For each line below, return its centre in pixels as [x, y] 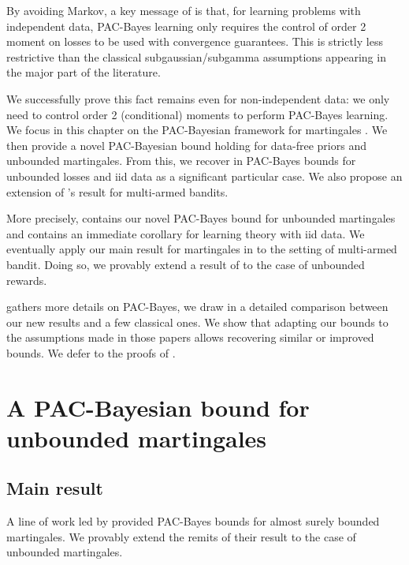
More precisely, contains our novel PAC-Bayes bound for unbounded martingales [201, 218]
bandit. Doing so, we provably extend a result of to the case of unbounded [186, 264]
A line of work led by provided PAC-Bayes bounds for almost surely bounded [193, 521]
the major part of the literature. [84, 72]
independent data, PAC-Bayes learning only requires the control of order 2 [186, 26]
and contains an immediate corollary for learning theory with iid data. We [186, 233]
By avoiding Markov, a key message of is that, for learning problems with [184, 10]
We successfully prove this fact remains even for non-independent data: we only [198, 98]
